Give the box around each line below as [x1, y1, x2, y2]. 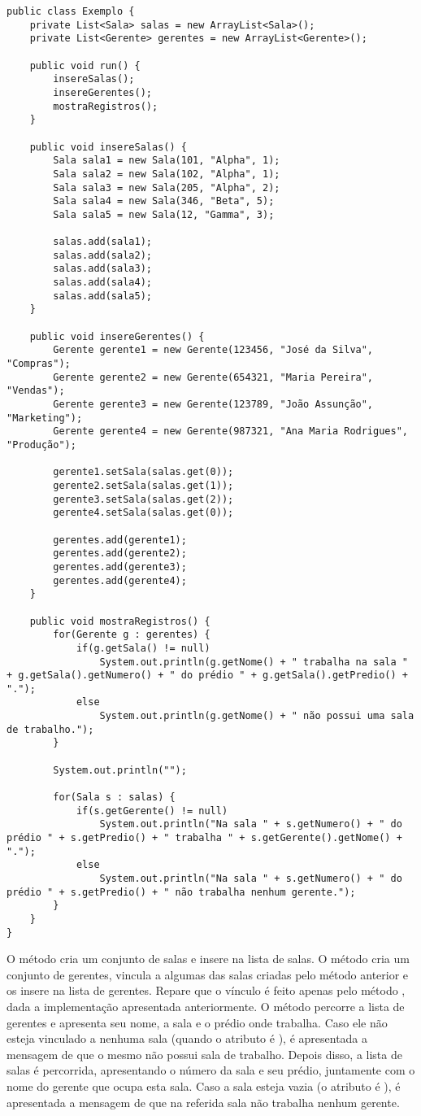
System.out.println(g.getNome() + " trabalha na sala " [99, 656, 408, 668]
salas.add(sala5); [53, 290, 152, 302]
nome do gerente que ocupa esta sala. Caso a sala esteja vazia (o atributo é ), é [7, 1078, 401, 1095]
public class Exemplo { [7, 6, 135, 17]
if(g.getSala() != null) [76, 642, 210, 654]
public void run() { [29, 59, 141, 72]
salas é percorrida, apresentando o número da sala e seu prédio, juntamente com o [7, 1062, 415, 1079]
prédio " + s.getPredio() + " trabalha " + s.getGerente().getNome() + [7, 832, 402, 844]
